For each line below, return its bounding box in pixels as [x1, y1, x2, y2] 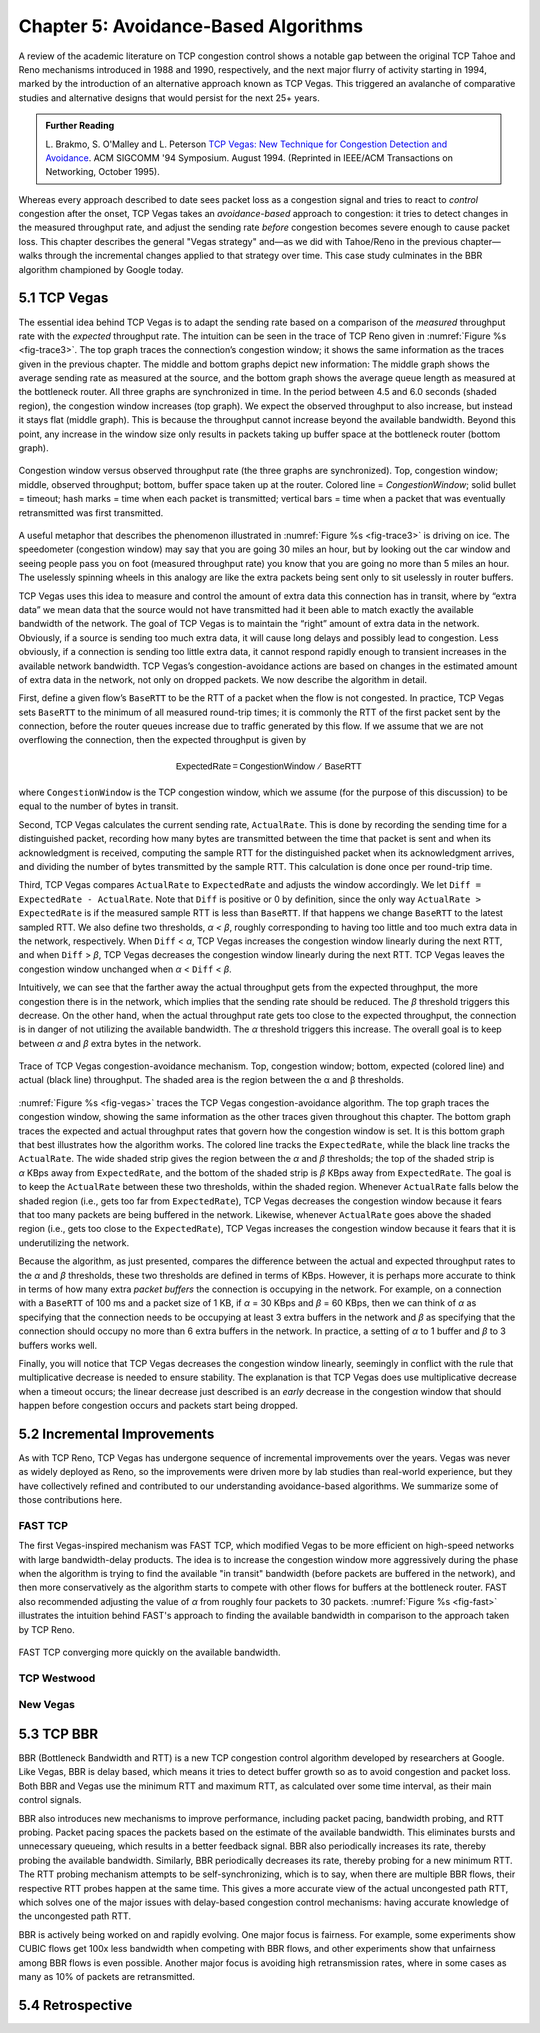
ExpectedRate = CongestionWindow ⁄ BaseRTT [175, 760, 362, 772]
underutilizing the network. [18, 1236, 130, 1249]
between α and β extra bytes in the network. [18, 1037, 202, 1049]
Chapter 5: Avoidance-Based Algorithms [18, 15, 364, 37]
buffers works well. [18, 1339, 98, 1351]
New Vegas [18, 1698, 75, 1712]
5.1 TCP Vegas [18, 290, 109, 307]
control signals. [18, 1794, 82, 1806]
